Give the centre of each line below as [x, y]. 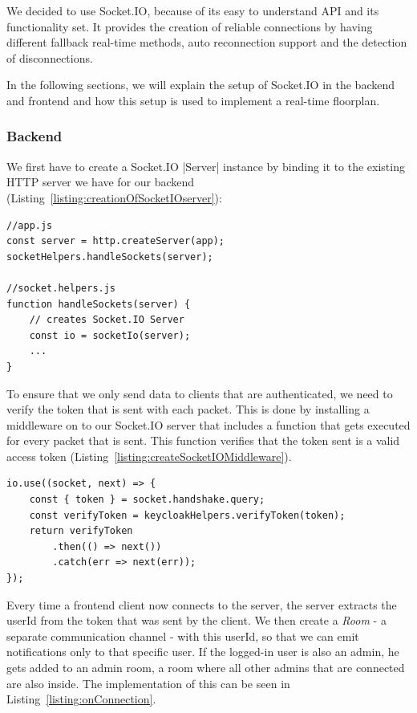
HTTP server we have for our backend [101, 182]
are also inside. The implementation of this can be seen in [148, 683]
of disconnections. [50, 57]
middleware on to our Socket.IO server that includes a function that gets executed [208, 424]
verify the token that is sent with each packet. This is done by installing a [188, 409]
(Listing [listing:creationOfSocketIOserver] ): [114, 197]
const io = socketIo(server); [110, 335]
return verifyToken [81, 531]
